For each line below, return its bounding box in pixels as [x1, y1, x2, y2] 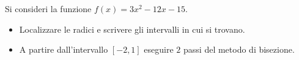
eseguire [144, 43, 174, 56]
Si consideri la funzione [5, 2, 92, 15]
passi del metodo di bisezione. [183, 43, 295, 56]
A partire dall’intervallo [19, 43, 108, 56]
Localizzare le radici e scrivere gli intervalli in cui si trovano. [19, 22, 245, 35]
